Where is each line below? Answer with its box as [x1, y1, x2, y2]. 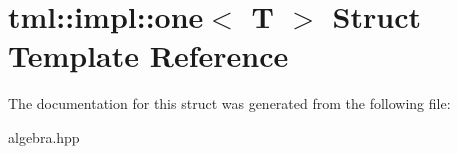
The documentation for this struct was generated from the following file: [8, 93, 451, 114]
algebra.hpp [8, 126, 80, 147]
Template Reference [8, 35, 289, 76]
